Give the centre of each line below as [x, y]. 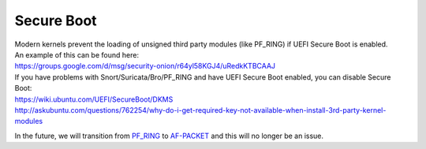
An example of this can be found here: [77, 54]
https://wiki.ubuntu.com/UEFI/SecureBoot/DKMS [94, 99]
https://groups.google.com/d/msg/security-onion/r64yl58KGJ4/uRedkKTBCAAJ [145, 66]
